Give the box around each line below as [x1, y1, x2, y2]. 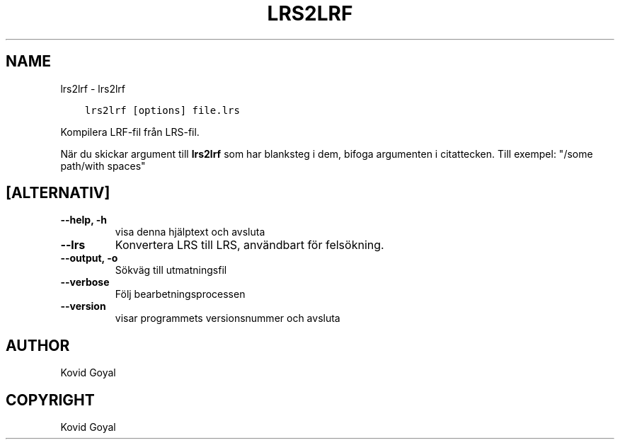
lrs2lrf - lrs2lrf [60, 82, 126, 95]
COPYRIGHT [6, 391, 95, 409]
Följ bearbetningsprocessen [115, 288, 246, 301]
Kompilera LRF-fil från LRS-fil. [60, 125, 200, 138]
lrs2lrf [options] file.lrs [84, 104, 240, 116]
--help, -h [60, 214, 107, 226]
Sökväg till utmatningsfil [115, 264, 227, 277]
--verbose [60, 276, 110, 289]
